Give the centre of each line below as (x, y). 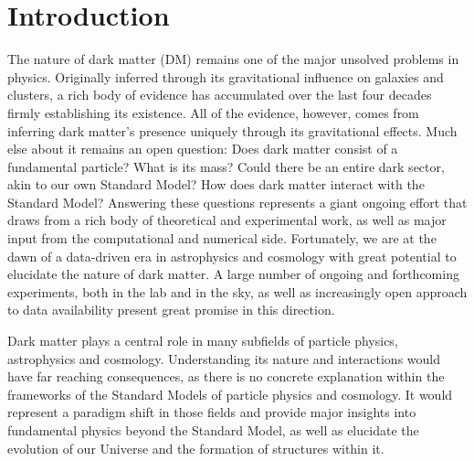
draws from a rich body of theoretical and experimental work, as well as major (227, 220)
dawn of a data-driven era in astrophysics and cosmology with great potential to (232, 256)
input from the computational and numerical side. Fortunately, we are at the (222, 238)
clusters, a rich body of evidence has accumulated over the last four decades (220, 95)
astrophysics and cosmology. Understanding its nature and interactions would (224, 358)
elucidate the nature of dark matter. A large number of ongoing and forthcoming (233, 274)
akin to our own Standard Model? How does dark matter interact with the (216, 184)
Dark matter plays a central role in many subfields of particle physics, (203, 341)
